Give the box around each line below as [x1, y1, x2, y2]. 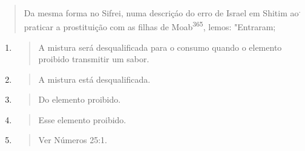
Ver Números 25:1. [38, 133, 107, 146]
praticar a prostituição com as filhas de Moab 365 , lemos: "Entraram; [24, 19, 276, 33]
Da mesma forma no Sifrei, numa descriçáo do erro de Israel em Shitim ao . [24, 5, 301, 19]
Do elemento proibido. [38, 93, 121, 106]
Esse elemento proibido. [38, 113, 126, 126]
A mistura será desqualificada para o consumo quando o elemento [38, 40, 282, 53]
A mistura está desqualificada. [38, 72, 151, 85]
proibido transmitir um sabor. [38, 53, 149, 65]
